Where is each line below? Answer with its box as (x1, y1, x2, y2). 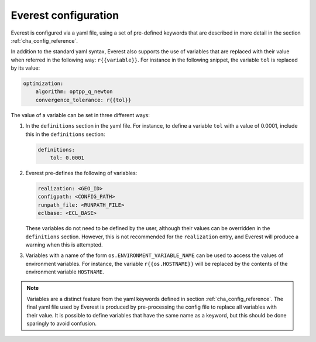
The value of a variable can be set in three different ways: (11, 111, 150, 118)
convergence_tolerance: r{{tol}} (35, 97, 132, 103)
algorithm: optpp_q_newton (35, 88, 114, 95)
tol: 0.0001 (50, 155, 85, 161)
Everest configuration (11, 9, 119, 22)
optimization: (23, 80, 64, 87)
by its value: (11, 64, 40, 71)
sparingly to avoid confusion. (26, 320, 97, 327)
